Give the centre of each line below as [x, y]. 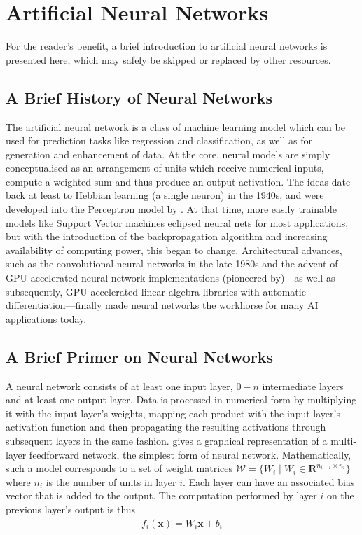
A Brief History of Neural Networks [139, 97]
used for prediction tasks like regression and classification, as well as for [159, 140]
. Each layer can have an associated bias [269, 481]
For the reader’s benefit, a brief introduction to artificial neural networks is [167, 46]
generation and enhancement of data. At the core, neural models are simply [168, 154]
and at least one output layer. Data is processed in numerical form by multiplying [181, 399]
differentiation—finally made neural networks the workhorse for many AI [162, 305]
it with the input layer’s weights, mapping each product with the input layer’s [173, 413]
